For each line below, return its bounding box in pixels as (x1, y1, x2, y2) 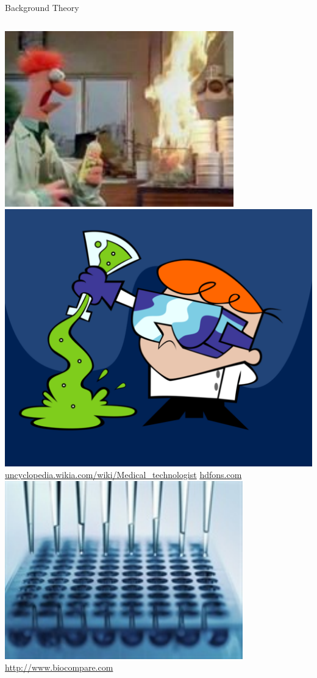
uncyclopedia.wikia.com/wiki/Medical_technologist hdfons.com (5, 468, 242, 481)
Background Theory (5, 1, 79, 13)
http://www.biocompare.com (5, 661, 113, 674)
